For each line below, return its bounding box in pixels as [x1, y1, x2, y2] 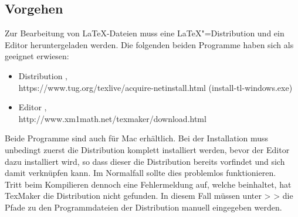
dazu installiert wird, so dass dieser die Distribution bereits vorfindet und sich [5, 155, 285, 167]
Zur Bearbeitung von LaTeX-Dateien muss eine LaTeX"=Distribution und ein [5, 27, 285, 39]
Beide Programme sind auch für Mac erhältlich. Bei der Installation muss [5, 132, 269, 144]
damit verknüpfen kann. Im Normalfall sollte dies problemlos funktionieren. [5, 167, 276, 179]
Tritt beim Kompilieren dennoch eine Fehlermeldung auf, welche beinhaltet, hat [5, 178, 292, 190]
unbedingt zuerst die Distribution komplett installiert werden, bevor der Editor [5, 143, 290, 155]
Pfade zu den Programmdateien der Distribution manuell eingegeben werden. [5, 201, 282, 213]
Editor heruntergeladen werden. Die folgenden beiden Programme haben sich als [5, 38, 294, 50]
